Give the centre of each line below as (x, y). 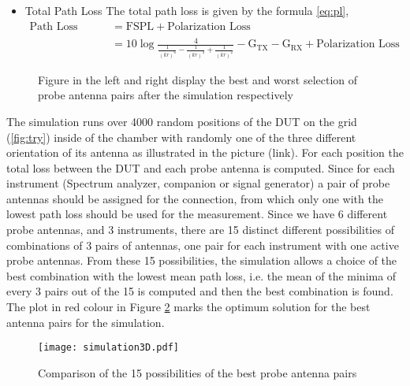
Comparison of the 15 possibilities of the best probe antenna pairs (198, 372)
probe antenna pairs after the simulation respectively (166, 95)
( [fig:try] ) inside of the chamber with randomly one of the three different (181, 137)
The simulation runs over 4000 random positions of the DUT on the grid (182, 121)
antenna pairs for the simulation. (86, 322)
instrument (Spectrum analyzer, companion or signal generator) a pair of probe (198, 183)
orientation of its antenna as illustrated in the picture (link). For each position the (205, 152)
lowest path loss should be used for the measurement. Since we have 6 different (197, 214)
